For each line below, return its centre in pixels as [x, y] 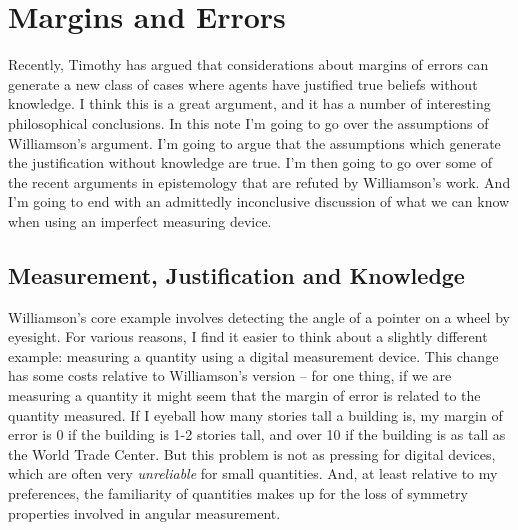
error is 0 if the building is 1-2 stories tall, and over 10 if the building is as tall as [257, 434]
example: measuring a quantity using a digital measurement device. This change [253, 355]
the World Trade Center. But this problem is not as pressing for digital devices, [252, 453]
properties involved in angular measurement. [144, 512]
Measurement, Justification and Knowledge [236, 274]
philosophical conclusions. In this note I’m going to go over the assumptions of [248, 122]
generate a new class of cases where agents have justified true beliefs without [243, 83]
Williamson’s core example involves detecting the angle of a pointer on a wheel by [259, 316]
